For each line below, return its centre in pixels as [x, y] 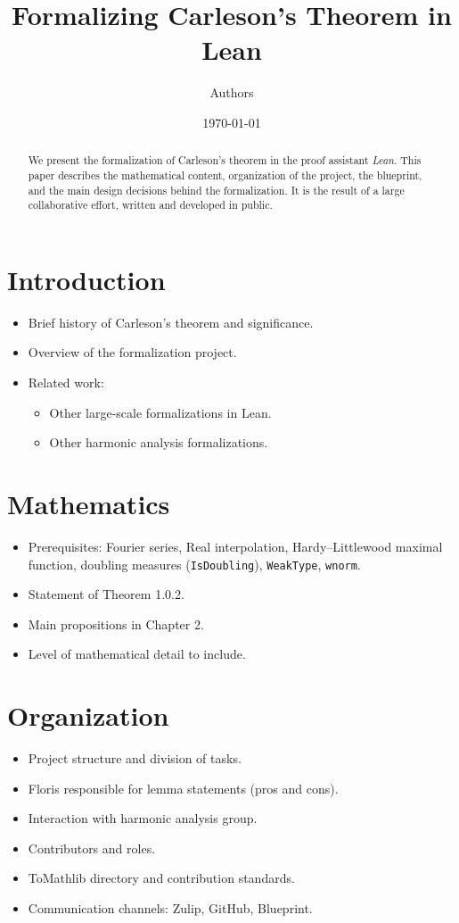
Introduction [86, 279]
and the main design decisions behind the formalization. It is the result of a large [216, 190]
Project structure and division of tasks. [135, 758]
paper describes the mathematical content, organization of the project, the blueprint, [225, 175]
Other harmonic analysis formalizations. [159, 442]
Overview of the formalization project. [132, 352]
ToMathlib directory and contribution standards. [161, 878]
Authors [232, 92]
